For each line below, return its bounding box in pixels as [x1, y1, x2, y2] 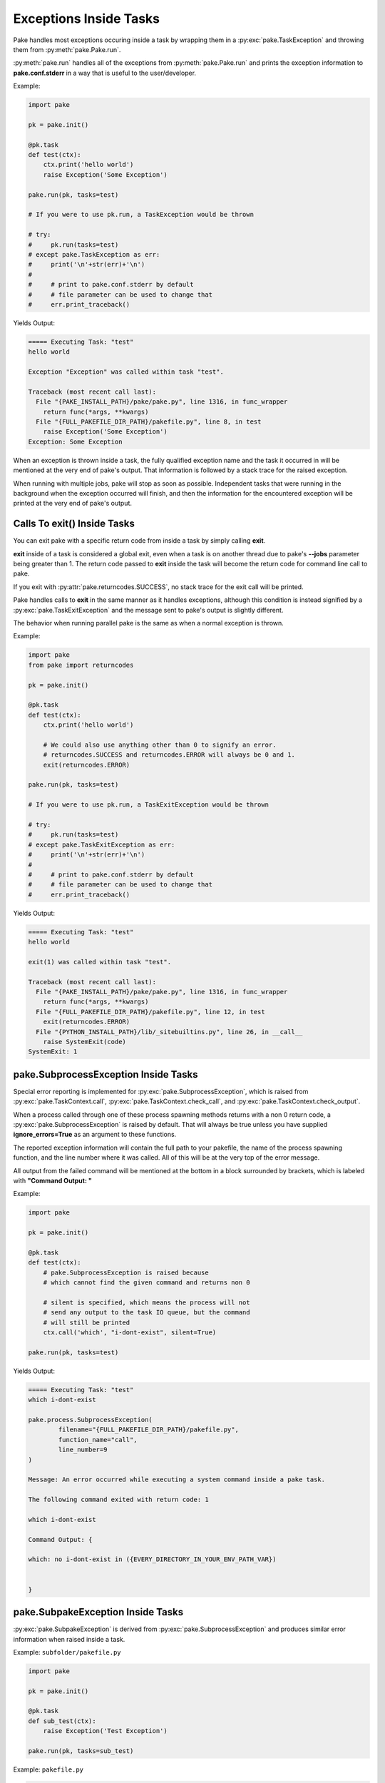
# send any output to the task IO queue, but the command [43, 1309, 250, 1317]
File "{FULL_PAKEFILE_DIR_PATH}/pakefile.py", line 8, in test [36, 418, 262, 426]
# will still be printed [43, 1318, 130, 1327]
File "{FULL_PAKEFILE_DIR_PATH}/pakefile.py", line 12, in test [36, 1008, 265, 1016]
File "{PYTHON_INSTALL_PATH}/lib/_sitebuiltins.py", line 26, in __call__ [36, 1028, 303, 1036]
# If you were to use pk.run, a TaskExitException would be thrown [28, 801, 269, 809]
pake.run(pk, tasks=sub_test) [28, 1747, 134, 1755]
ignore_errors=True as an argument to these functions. [13, 1130, 177, 1139]
